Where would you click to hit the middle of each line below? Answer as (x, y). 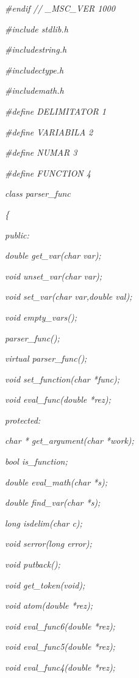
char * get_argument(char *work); (69, 440)
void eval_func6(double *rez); (60, 626)
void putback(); (33, 564)
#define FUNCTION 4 (48, 173)
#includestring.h (36, 49)
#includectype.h (34, 70)
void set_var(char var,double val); (69, 296)
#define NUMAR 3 (41, 152)
